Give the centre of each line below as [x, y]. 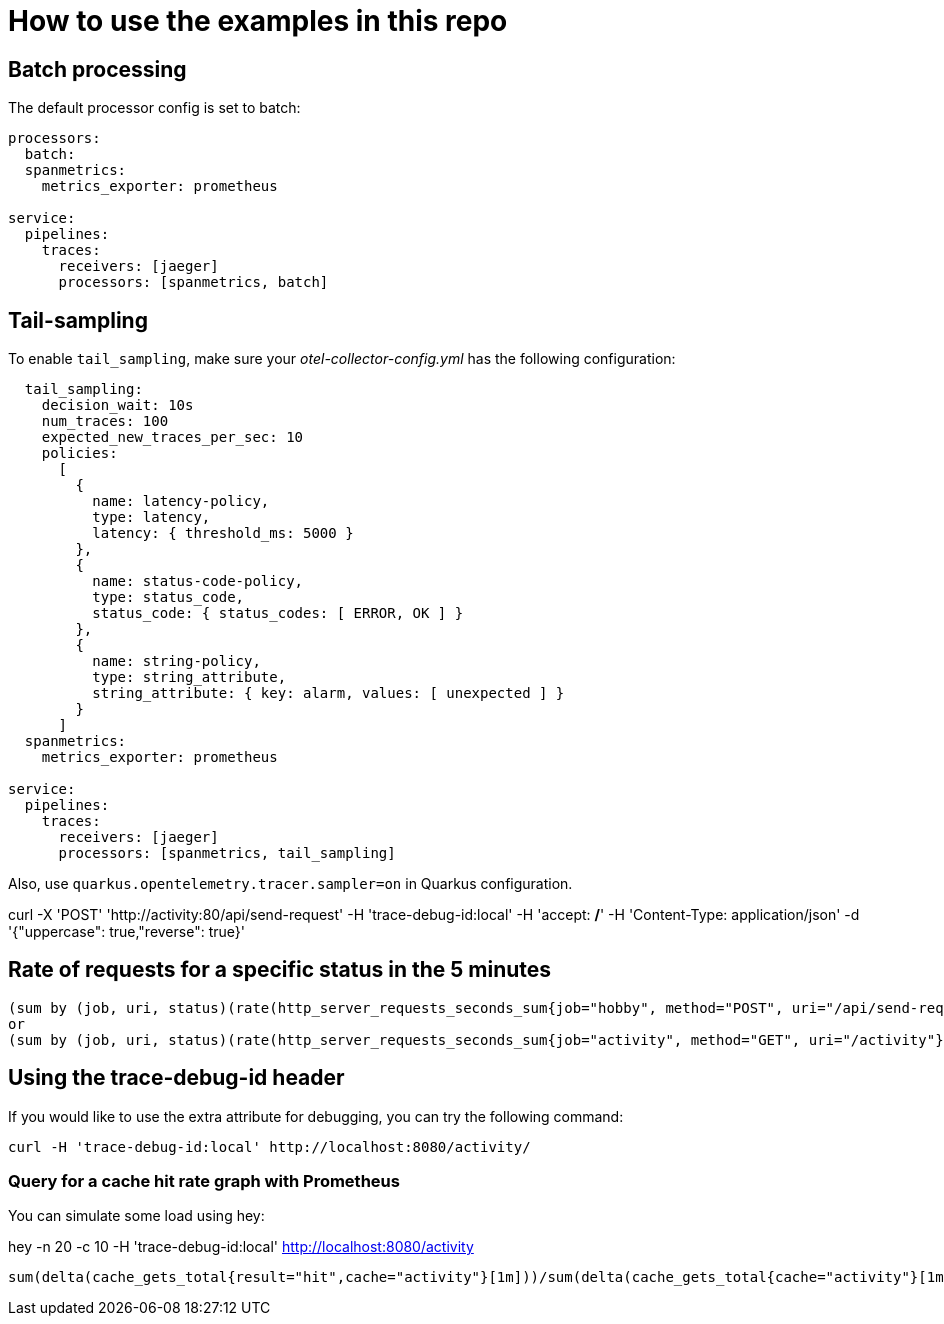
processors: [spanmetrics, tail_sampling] [227, 853]
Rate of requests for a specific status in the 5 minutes [280, 970]
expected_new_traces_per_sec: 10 [172, 437]
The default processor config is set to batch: [154, 108]
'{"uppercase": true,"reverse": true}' [126, 932]
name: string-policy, [176, 661]
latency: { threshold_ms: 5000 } [223, 533]
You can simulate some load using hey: [136, 1216]
